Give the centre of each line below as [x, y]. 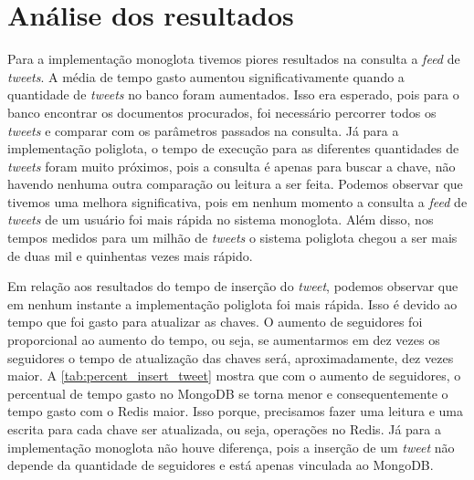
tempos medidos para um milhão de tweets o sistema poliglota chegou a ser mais [232, 238]
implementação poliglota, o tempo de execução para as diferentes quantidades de [233, 148]
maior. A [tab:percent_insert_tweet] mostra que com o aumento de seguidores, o [234, 376]
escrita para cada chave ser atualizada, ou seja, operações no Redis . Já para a [224, 429]
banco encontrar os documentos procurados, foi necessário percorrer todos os [222, 112]
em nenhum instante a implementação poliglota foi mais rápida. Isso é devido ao [232, 303]
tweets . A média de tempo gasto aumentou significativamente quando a [206, 76]
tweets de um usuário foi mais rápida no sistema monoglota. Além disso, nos [221, 219]
